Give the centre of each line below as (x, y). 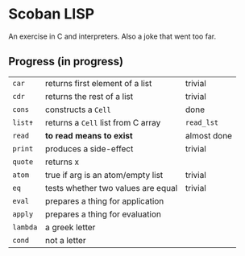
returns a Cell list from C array (103, 122)
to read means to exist (89, 135)
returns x (62, 162)
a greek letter (71, 227)
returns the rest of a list (89, 96)
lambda (25, 227)
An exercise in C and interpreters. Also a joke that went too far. (112, 36)
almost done (208, 135)
